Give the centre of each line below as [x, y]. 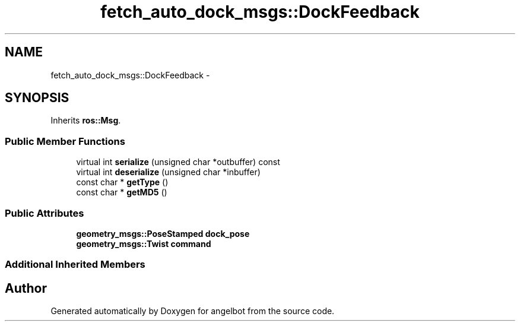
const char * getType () [122, 182]
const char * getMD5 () [122, 192]
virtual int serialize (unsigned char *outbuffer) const [178, 162]
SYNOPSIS [37, 98]
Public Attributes [45, 213]
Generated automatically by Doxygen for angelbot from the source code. [193, 311]
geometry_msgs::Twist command [144, 243]
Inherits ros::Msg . [86, 121]
